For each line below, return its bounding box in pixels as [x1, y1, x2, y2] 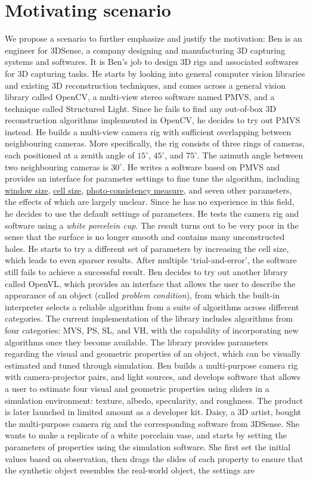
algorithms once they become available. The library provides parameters [5, 335, 268, 348]
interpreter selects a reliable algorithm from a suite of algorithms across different [5, 300, 299, 313]
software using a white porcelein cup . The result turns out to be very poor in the [5, 219, 299, 231]
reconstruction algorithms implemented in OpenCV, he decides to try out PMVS [5, 114, 300, 126]
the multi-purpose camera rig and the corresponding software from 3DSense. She [5, 417, 299, 429]
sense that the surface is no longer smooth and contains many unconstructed [5, 230, 285, 243]
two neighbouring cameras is [5, 160, 108, 173]
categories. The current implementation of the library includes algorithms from [5, 312, 293, 325]
